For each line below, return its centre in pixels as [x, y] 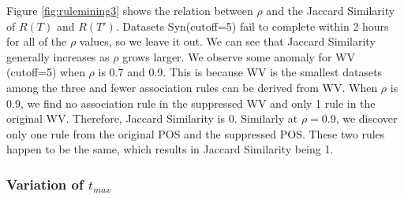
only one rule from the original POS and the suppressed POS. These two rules [196, 133]
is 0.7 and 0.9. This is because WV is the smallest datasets [240, 72]
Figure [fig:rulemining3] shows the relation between [130, 10]
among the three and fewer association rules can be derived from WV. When [192, 87]
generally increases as [58, 56]
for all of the [37, 41]
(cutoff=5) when [46, 72]
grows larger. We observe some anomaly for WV [239, 56]
